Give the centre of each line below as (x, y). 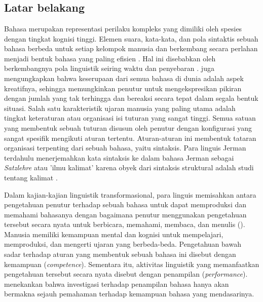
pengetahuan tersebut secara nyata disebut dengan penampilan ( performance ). (126, 274)
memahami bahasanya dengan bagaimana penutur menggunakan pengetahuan (125, 214)
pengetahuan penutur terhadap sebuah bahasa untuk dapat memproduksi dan (125, 204)
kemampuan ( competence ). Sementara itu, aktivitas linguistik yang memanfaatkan (132, 264)
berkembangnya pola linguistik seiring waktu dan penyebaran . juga (109, 68)
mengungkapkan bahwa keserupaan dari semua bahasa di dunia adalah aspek (124, 78)
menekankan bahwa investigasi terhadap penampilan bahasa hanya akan (117, 284)
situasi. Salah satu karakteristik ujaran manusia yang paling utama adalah (120, 108)
